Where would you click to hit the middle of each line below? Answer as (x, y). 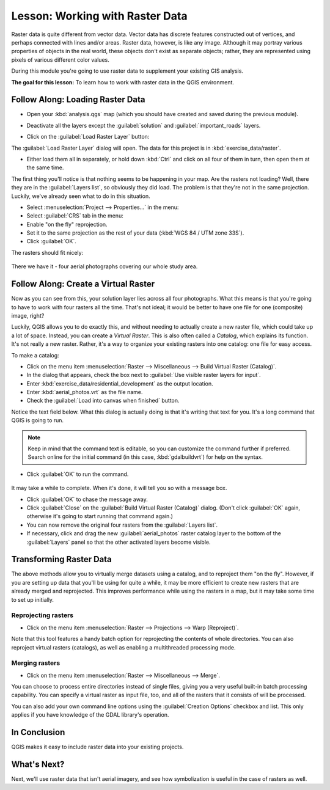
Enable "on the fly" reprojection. (67, 224)
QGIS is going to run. (38, 420)
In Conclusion (38, 732)
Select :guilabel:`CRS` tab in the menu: (75, 216)
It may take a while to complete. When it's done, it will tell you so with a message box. (119, 488)
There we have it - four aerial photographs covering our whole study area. (105, 266)
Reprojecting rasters (42, 615)
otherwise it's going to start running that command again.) (100, 516)
